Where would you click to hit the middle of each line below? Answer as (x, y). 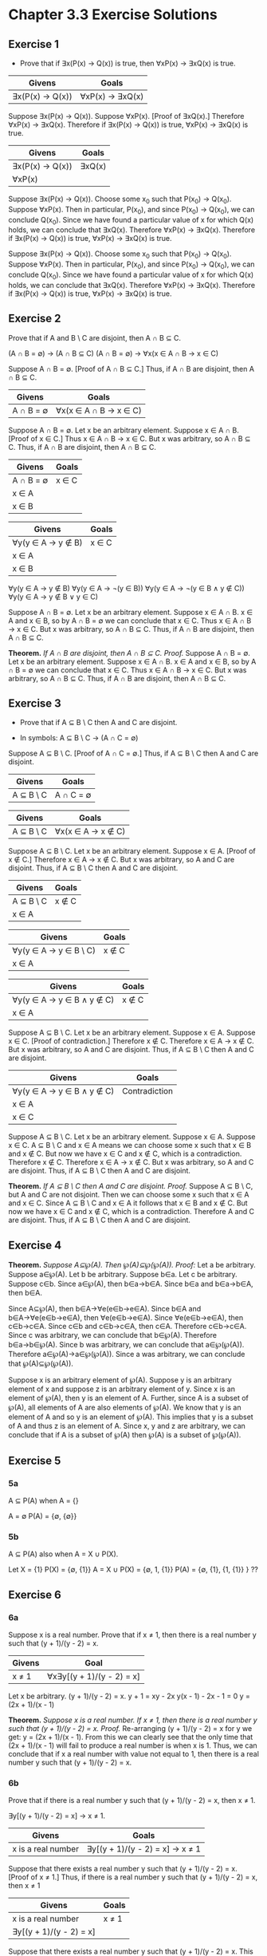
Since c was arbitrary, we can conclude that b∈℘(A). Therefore (113, 1335)
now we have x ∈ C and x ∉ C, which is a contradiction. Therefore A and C (132, 1212)
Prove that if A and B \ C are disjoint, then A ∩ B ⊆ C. (95, 337)
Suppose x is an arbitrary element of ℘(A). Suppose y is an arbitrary (120, 1380)
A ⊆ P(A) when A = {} (43, 1501)
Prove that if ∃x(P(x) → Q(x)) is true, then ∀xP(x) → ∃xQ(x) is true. (128, 63)
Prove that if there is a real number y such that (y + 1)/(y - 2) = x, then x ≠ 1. (132, 1800)
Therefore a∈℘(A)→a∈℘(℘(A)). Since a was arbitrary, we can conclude (127, 1355)
